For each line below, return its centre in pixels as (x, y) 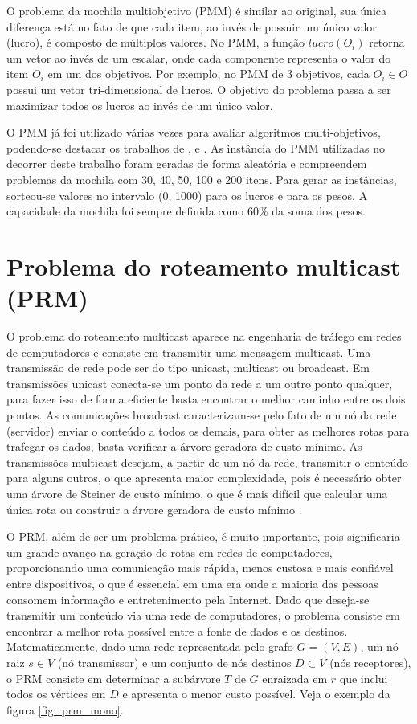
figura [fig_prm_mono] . (65, 709)
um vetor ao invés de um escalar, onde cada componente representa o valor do (199, 57)
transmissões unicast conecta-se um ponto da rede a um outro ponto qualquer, (200, 383)
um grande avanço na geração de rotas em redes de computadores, (170, 552)
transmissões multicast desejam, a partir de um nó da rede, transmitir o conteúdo (208, 462)
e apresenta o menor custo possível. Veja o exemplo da (256, 694)
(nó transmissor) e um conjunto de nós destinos (174, 662)
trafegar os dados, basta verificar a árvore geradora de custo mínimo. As (184, 446)
